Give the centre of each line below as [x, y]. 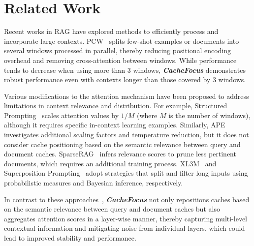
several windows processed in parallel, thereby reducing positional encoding [118, 50]
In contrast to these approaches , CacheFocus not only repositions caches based [127, 199]
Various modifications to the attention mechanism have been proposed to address [127, 96]
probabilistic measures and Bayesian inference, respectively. [94, 183]
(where [147, 115]
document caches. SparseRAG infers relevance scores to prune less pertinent [120, 154]
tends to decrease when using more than [65, 70]
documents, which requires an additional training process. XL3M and [110, 163]
